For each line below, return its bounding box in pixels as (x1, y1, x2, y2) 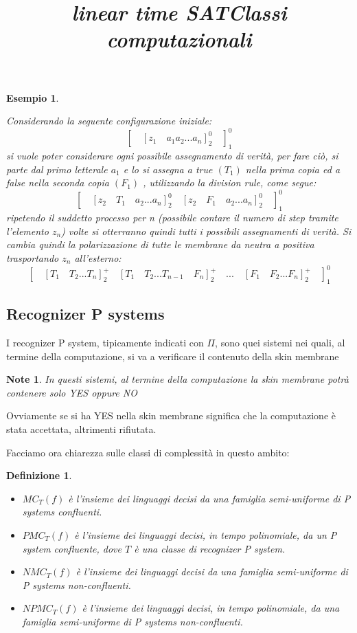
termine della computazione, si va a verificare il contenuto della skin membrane (6, 348, 339, 363)
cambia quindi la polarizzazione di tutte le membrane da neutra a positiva (6, 237, 314, 252)
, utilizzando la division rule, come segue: (143, 175, 316, 190)
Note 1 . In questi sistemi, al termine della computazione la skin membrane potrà (6, 372, 349, 386)
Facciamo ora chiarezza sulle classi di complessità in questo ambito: (6, 445, 290, 459)
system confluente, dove (22, 541, 122, 555)
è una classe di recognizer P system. (134, 541, 286, 555)
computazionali (106, 25, 252, 54)
